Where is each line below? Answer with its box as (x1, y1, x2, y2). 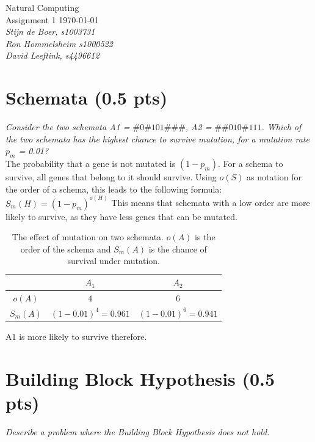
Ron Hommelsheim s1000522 (5, 37, 113, 50)
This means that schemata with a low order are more (111, 196, 310, 209)
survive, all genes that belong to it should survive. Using (5, 171, 217, 183)
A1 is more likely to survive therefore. (5, 330, 147, 342)
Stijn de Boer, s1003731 (5, 25, 95, 38)
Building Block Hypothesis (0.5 (5, 366, 275, 391)
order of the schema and (20, 242, 111, 255)
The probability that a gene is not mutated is (5, 157, 176, 170)
